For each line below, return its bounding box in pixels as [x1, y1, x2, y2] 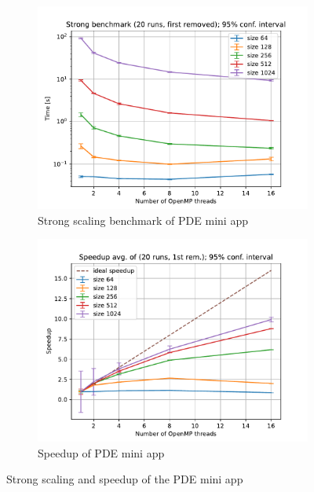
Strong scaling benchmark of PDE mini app [38, 211, 248, 228]
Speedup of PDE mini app [38, 444, 165, 461]
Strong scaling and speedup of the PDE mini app [6, 471, 243, 487]
